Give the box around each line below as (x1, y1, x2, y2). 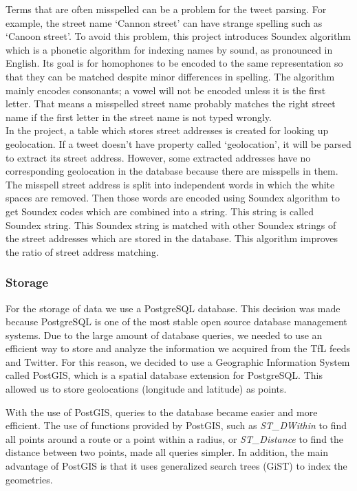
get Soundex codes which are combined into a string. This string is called (6, 204, 314, 218)
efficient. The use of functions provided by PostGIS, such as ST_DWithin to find (6, 418, 347, 433)
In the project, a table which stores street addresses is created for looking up (6, 123, 329, 138)
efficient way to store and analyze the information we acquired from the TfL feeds (6, 341, 350, 356)
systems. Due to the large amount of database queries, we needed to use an (6, 327, 323, 342)
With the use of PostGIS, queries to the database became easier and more (6, 404, 318, 419)
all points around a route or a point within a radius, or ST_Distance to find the (6, 431, 344, 446)
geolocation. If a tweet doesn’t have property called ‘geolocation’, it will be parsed (6, 136, 351, 151)
